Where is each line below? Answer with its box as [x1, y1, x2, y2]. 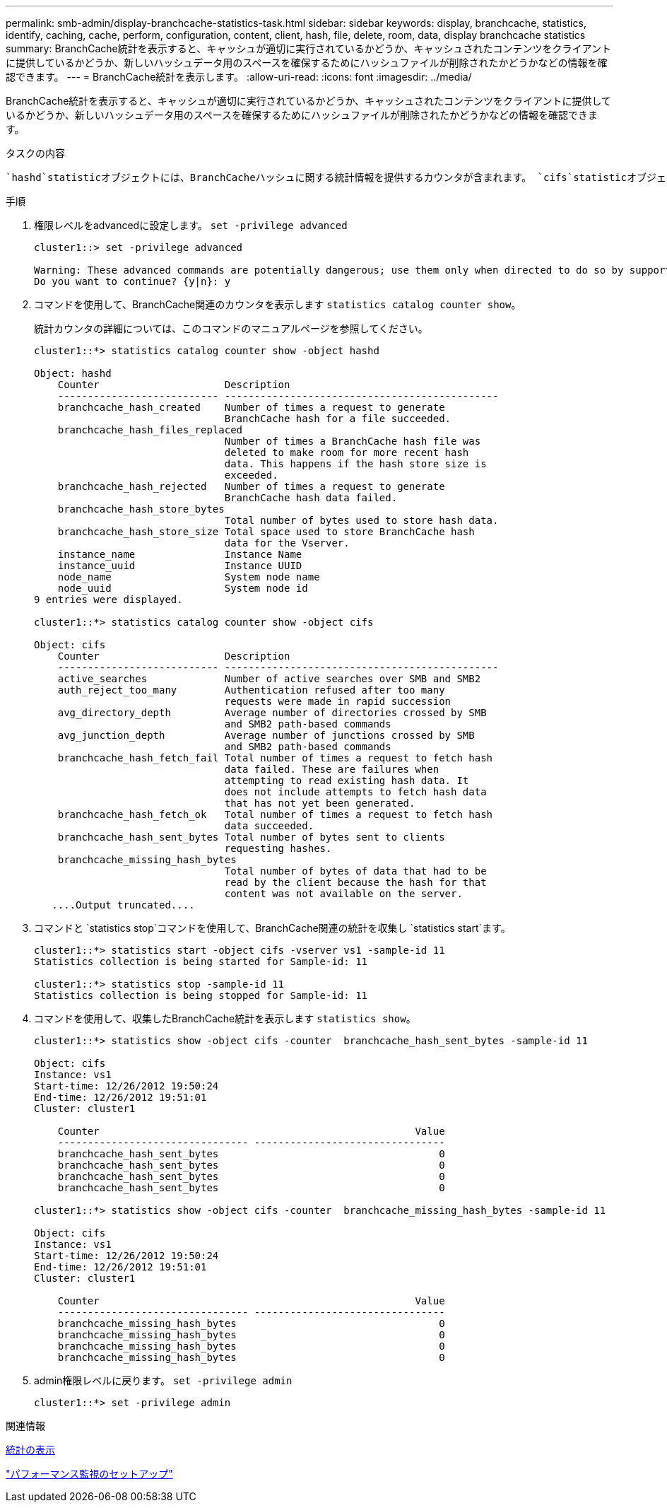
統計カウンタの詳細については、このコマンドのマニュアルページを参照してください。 [34, 322, 428, 334]
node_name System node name [57, 571, 320, 583]
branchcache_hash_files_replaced [57, 424, 243, 436]
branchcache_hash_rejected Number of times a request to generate [57, 481, 445, 492]
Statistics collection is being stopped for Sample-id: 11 [34, 990, 368, 1001]
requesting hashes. [224, 843, 332, 854]
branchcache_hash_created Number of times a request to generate [57, 402, 445, 413]
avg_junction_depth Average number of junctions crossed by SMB [57, 730, 475, 741]
